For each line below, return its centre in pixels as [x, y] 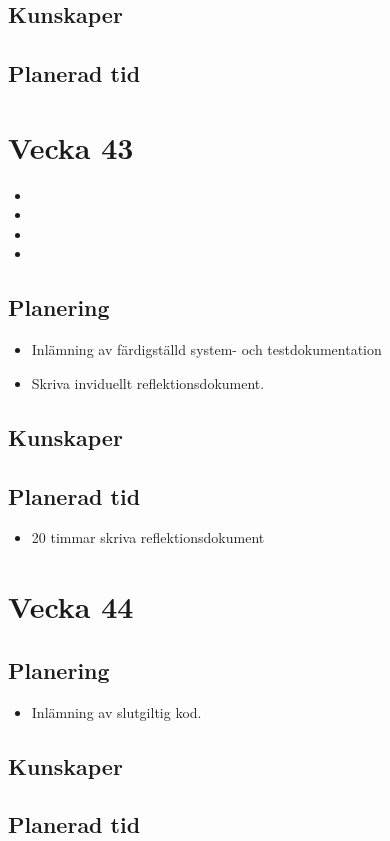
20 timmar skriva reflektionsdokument [148, 537]
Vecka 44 [71, 606]
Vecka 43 [71, 146]
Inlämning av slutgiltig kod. [116, 711]
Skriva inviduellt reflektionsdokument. [148, 382]
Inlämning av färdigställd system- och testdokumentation [206, 349]
